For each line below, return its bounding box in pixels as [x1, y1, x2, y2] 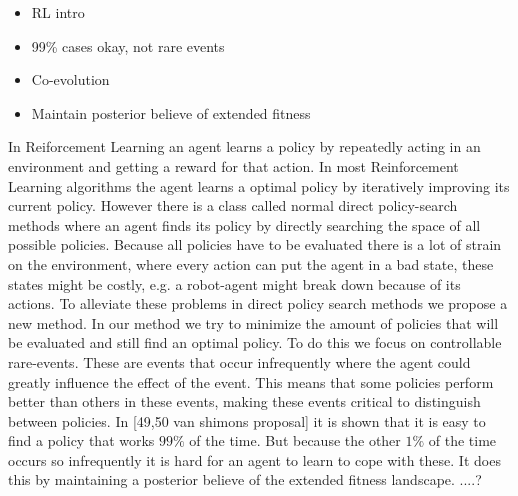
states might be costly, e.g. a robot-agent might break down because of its [8, 273, 461, 294]
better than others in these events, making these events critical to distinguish [8, 391, 481, 412]
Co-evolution [31, 69, 110, 90]
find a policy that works [8, 430, 155, 451]
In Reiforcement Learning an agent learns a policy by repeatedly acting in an [8, 136, 481, 157]
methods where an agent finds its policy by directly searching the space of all [8, 214, 481, 235]
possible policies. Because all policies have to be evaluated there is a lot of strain [8, 234, 502, 255]
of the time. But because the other [189, 430, 401, 451]
